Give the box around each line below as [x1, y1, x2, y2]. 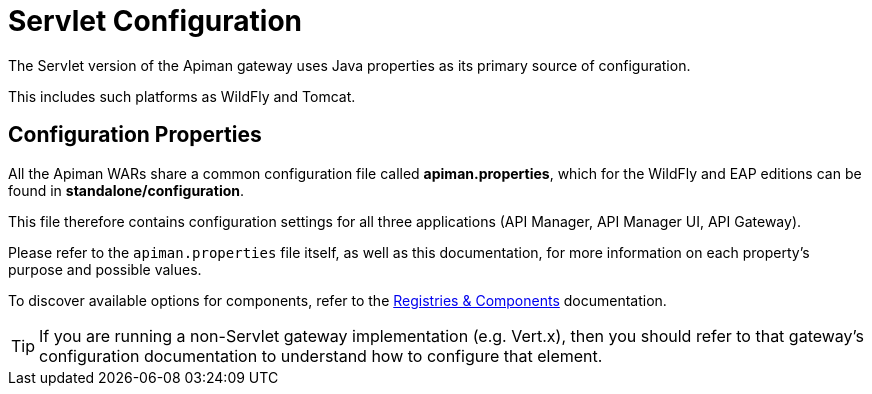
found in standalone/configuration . [8, 181, 245, 199]
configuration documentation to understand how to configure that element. [39, 345, 603, 366]
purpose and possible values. [8, 260, 202, 278]
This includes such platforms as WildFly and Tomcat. [8, 87, 356, 105]
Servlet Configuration [8, 4, 302, 38]
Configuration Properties [8, 122, 262, 148]
